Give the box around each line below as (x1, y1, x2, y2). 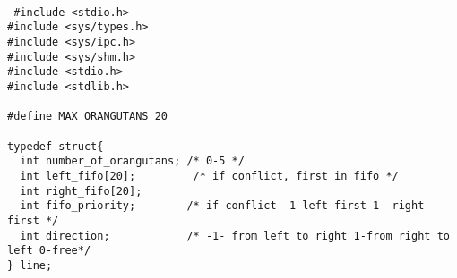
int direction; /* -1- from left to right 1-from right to (20, 229, 450, 242)
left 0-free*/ (7, 244, 91, 257)
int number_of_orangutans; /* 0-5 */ (20, 155, 245, 168)
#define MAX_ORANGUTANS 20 (7, 110, 168, 123)
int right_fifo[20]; (20, 184, 142, 198)
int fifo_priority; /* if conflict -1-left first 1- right (20, 199, 425, 213)
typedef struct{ (7, 139, 104, 153)
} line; (7, 258, 53, 272)
